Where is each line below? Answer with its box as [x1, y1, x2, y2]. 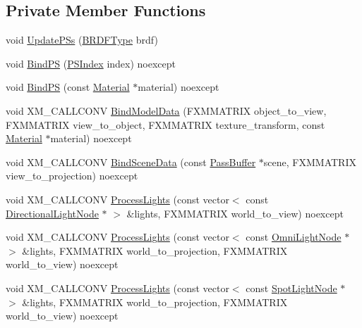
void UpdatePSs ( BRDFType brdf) [6, 32, 158, 47]
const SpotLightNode [246, 280, 337, 295]
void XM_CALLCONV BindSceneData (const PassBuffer [6, 154, 256, 169]
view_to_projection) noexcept [6, 168, 138, 183]
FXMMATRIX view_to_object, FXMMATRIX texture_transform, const [6, 117, 325, 132]
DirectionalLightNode [6, 206, 99, 220]
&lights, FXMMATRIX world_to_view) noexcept [126, 206, 344, 220]
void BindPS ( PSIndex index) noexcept [6, 56, 176, 70]
